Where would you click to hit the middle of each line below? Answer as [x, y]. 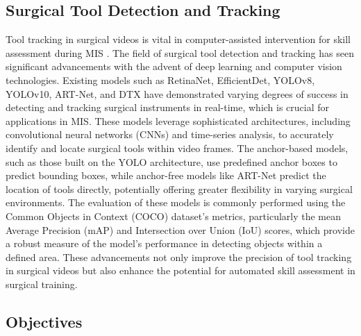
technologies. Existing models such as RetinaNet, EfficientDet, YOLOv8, [160, 79]
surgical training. [42, 284]
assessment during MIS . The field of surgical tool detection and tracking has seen [180, 52]
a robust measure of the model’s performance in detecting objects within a [164, 243]
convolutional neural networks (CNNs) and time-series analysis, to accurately [170, 134]
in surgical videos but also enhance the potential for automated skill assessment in [180, 270]
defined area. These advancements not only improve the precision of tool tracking [179, 257]
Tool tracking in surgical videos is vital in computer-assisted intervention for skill [178, 39]
